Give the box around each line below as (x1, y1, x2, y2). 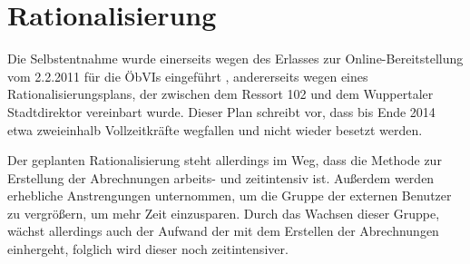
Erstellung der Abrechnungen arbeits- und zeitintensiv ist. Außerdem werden (7, 168, 435, 187)
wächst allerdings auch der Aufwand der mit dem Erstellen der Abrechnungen (7, 221, 439, 240)
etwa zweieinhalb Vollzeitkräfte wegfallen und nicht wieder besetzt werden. (7, 120, 423, 139)
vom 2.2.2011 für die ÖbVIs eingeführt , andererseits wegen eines (7, 66, 368, 85)
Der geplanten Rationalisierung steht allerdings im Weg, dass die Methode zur (7, 151, 442, 170)
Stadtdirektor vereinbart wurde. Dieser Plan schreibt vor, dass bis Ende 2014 (7, 102, 436, 121)
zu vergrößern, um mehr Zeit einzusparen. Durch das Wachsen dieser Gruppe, (7, 203, 440, 222)
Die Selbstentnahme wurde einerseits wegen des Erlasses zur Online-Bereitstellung (7, 49, 464, 68)
